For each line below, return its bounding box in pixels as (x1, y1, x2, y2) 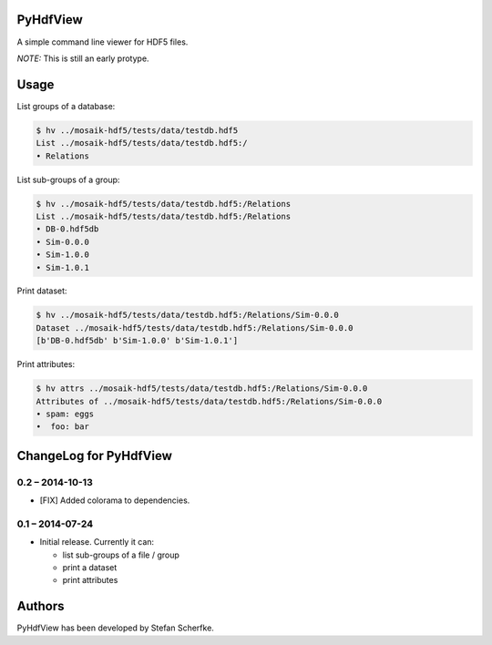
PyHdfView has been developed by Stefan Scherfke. (16, 622, 214, 633)
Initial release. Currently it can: (39, 537, 155, 548)
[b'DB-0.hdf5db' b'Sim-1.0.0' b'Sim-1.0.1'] (36, 335, 239, 346)
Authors (16, 599, 65, 614)
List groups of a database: (16, 100, 116, 111)
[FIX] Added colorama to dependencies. (39, 495, 190, 506)
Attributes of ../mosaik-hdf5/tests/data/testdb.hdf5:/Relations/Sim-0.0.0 (36, 396, 383, 406)
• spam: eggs (36, 409, 95, 419)
